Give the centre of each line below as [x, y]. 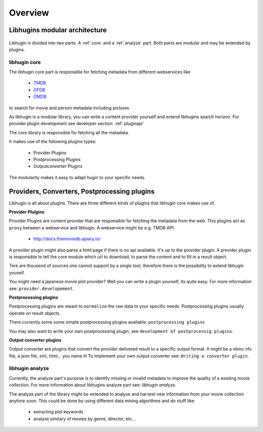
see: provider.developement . [41, 288]
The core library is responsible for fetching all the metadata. [69, 132]
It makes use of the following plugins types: [53, 142]
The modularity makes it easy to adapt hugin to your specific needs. [77, 177]
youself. [17, 272]
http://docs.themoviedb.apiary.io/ [67, 239]
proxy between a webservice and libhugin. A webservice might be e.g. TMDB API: [92, 227]
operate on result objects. [35, 313]
